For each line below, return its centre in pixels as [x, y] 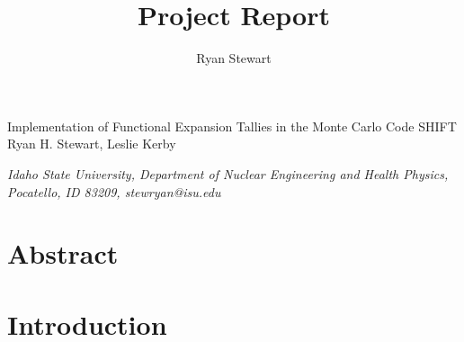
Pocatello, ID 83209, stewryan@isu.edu [114, 191]
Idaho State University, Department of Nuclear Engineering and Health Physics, [228, 173]
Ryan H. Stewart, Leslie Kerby [92, 144]
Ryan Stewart [234, 58]
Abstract [63, 253]
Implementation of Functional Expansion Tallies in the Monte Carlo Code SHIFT [232, 126]
